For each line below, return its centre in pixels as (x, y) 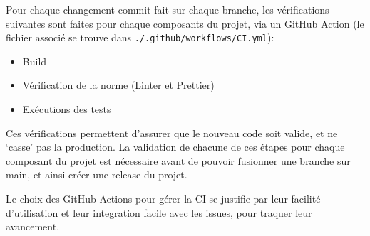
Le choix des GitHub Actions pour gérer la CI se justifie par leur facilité (163, 198)
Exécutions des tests (67, 109)
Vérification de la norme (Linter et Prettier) (118, 85)
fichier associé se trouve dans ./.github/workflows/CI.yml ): (140, 37)
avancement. (33, 226)
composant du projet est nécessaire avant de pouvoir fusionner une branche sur (178, 160)
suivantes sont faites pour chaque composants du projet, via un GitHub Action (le (185, 23)
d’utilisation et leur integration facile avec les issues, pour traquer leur (159, 212)
